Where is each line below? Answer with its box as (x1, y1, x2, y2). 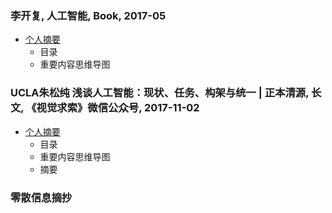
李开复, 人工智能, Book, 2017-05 (10, 8, 167, 22)
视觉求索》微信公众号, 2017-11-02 (36, 101, 200, 115)
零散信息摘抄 (10, 190, 73, 204)
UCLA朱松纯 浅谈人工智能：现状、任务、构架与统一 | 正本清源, (10, 86, 310, 100)
